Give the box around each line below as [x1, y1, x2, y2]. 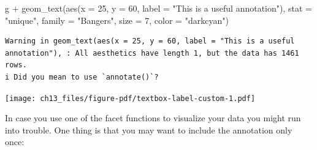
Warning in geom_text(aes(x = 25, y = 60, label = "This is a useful [5, 37, 295, 46]
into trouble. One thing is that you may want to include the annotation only [5, 123, 292, 136]
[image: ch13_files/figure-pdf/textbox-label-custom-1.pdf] [5, 94, 256, 103]
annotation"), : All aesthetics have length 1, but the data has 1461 [5, 48, 299, 58]
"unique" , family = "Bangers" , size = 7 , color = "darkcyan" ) [5, 13, 229, 26]
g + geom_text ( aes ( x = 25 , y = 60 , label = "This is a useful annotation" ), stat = [5, 2, 313, 14]
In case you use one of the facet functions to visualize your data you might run [5, 111, 301, 124]
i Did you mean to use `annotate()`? [5, 72, 159, 81]
